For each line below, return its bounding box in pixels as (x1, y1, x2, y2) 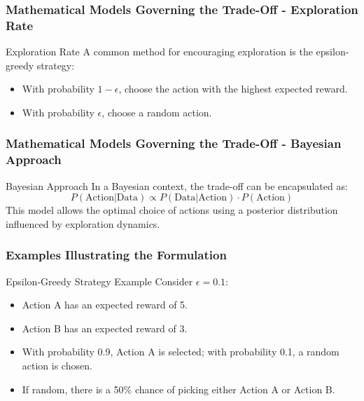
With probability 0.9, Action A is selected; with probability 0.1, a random (22, 344, 339, 359)
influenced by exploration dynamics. (6, 216, 160, 231)
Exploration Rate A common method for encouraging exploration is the (6, 44, 313, 59)
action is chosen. (22, 358, 92, 373)
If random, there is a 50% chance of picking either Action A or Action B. (22, 381, 335, 396)
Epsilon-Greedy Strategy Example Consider (6, 273, 193, 288)
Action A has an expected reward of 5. (22, 297, 188, 312)
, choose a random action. (101, 104, 212, 119)
